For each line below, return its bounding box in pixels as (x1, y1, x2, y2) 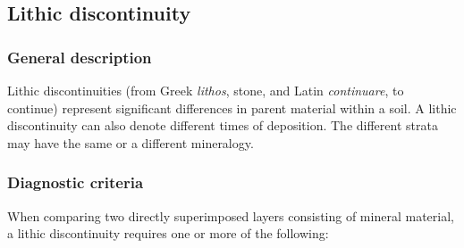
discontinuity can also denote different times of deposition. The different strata (7, 116, 438, 135)
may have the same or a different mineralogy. (7, 133, 254, 152)
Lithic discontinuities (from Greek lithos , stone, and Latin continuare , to (7, 81, 404, 99)
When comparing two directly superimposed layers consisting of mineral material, (7, 206, 454, 225)
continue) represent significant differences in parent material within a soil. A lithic (7, 98, 457, 117)
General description (7, 45, 152, 68)
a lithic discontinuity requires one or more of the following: (7, 224, 329, 243)
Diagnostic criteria (7, 171, 144, 194)
